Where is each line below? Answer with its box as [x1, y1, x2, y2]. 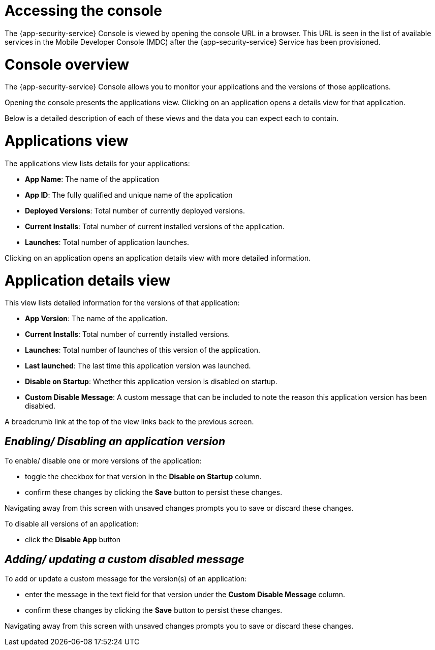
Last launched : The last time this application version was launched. [25, 361, 251, 370]
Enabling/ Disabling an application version [5, 435, 226, 448]
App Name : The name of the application [25, 174, 160, 183]
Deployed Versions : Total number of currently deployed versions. [25, 206, 245, 215]
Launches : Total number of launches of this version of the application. [25, 346, 261, 355]
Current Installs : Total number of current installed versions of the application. [25, 222, 285, 231]
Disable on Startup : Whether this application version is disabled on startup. [25, 377, 277, 386]
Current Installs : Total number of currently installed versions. [25, 330, 230, 339]
